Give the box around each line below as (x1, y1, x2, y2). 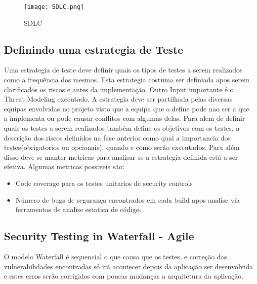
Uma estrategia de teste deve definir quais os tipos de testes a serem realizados (4, 65, 243, 75)
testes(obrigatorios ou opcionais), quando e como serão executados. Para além (4, 142, 240, 152)
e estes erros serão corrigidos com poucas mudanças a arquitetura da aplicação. (4, 271, 244, 281)
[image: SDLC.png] (24, 3, 84, 10)
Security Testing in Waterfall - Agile (4, 228, 194, 244)
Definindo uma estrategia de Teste (4, 41, 183, 57)
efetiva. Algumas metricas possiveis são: (4, 161, 125, 172)
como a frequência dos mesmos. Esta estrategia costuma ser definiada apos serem (4, 74, 250, 85)
